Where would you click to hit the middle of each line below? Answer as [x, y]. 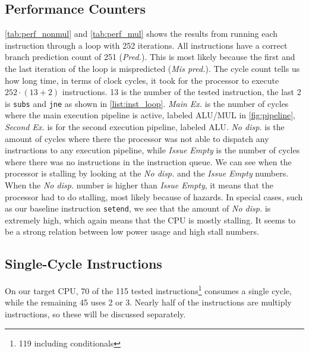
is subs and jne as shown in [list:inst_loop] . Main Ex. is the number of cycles [147, 103]
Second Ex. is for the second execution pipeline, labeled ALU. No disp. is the [145, 127]
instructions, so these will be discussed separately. [95, 314]
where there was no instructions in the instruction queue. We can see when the [148, 161]
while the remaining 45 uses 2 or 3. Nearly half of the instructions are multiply [148, 302]
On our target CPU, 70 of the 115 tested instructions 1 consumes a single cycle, [148, 290]
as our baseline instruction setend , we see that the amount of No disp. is [138, 208]
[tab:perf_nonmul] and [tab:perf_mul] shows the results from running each [141, 34]
